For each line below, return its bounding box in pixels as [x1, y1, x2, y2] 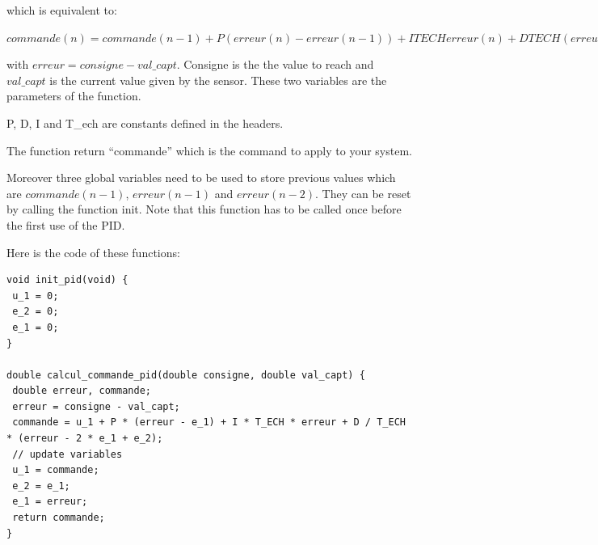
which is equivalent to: [6, 2, 117, 18]
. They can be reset [315, 184, 411, 201]
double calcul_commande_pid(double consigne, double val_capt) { [6, 369, 365, 381]
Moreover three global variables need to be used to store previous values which [6, 169, 396, 186]
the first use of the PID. [6, 216, 125, 233]
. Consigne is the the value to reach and [176, 56, 374, 73]
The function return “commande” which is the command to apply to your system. [6, 142, 412, 158]
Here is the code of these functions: [6, 243, 180, 260]
